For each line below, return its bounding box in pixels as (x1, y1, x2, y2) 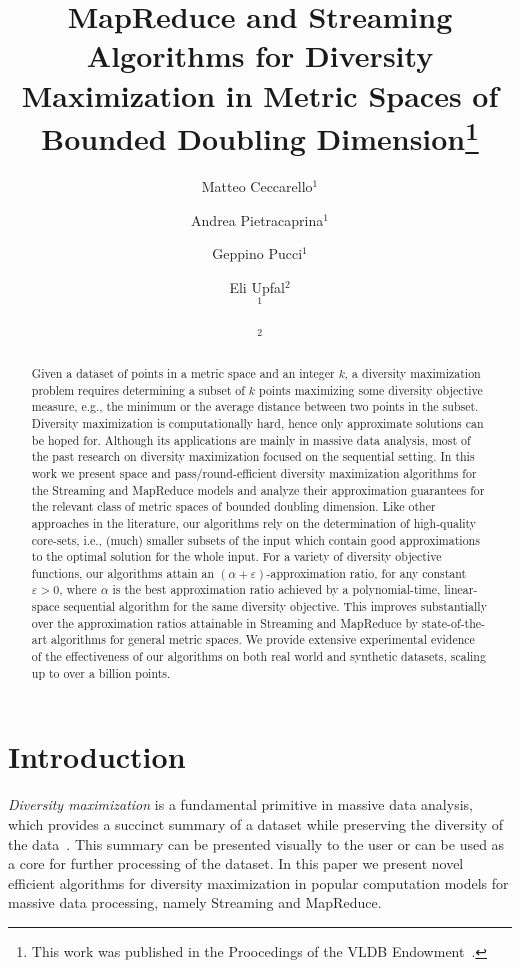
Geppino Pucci (212, 243, 303, 264)
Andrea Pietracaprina (191, 209, 324, 230)
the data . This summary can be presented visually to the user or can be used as (8, 833, 505, 854)
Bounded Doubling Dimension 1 (41, 113, 479, 159)
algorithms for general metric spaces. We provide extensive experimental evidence (50, 631, 475, 648)
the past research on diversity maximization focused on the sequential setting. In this (31, 448, 475, 465)
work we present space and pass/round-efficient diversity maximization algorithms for (31, 464, 477, 481)
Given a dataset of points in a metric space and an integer (31, 364, 335, 381)
